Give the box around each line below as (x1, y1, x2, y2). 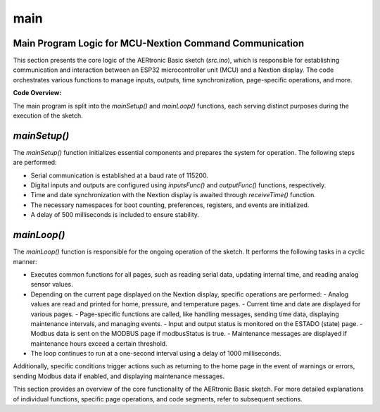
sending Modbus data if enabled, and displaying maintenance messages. (13, 372, 225, 380)
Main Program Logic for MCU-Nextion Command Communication (13, 37, 305, 49)
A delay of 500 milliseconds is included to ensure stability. (30, 211, 200, 219)
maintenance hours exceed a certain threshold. (30, 339, 168, 348)
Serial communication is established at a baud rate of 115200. (30, 171, 209, 180)
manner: (13, 257, 38, 266)
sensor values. (30, 280, 73, 289)
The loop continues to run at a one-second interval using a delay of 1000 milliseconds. (30, 349, 281, 358)
